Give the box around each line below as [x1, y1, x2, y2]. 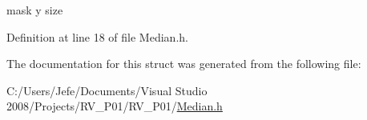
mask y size [6, 2, 63, 18]
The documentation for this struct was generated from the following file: [6, 55, 361, 72]
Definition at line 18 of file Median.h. [6, 28, 188, 45]
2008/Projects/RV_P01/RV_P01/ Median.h [6, 98, 223, 114]
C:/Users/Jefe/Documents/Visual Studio [6, 82, 208, 98]
